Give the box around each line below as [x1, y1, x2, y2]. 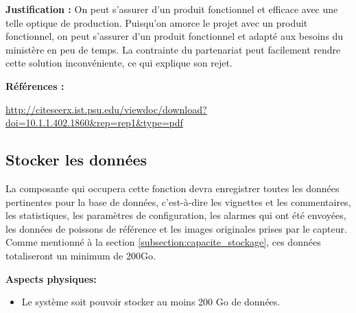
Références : [5, 78, 64, 93]
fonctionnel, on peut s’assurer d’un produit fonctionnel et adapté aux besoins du [5, 29, 344, 43]
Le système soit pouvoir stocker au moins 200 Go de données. [21, 294, 281, 309]
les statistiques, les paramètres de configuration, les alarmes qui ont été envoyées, [5, 208, 346, 222]
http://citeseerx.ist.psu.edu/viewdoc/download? [5, 102, 207, 116]
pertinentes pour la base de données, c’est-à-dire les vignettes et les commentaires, [5, 194, 351, 209]
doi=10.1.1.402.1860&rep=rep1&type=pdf [5, 115, 183, 130]
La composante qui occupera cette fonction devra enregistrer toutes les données [5, 181, 340, 195]
